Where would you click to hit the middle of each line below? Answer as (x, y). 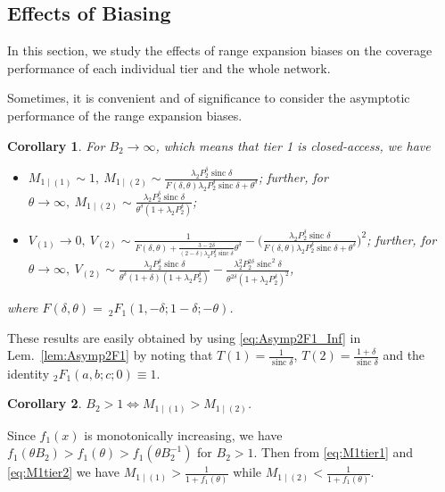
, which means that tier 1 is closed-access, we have (293, 145)
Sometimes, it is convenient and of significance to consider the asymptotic (209, 98)
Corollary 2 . (45, 403)
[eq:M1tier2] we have (64, 472)
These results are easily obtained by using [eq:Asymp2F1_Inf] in (184, 337)
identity (29, 373)
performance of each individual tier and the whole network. (169, 67)
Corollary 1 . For (56, 145)
